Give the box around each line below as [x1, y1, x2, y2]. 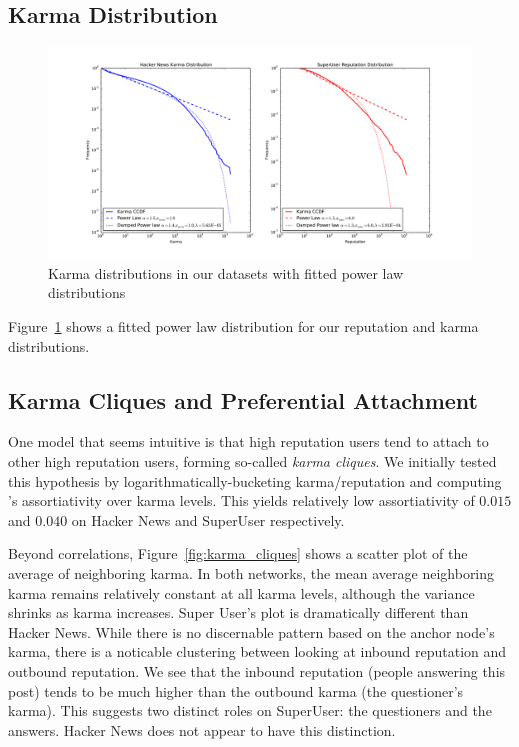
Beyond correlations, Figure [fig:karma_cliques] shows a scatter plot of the [8, 543, 468, 564]
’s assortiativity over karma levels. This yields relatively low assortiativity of [8, 490, 475, 511]
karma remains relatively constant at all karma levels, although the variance [8, 582, 475, 603]
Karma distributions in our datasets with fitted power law [48, 262, 404, 283]
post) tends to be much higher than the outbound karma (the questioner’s [8, 680, 464, 701]
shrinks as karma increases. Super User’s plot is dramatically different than [8, 602, 469, 623]
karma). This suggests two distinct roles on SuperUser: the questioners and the [8, 700, 492, 721]
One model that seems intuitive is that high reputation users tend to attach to [8, 431, 489, 452]
